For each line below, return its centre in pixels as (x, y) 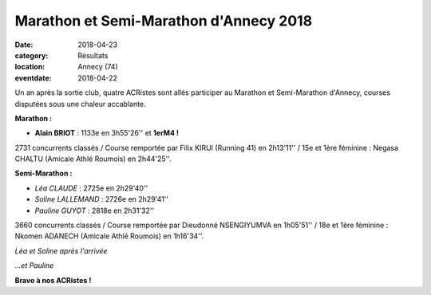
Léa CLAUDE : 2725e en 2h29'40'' (91, 188)
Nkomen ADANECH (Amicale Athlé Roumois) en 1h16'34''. (109, 236)
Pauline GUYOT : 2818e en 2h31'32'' (95, 210)
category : (32, 55)
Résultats (93, 55)
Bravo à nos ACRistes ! (53, 280)
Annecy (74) (98, 67)
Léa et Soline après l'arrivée (61, 250)
